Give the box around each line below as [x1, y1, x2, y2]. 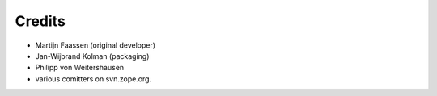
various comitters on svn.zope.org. [35, 73, 152, 84]
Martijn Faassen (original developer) [35, 40, 156, 50]
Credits [15, 12, 66, 30]
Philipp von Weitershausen [35, 63, 125, 73]
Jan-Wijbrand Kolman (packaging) [35, 51, 150, 61]
